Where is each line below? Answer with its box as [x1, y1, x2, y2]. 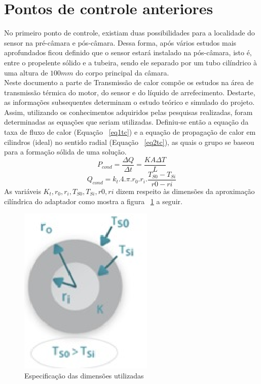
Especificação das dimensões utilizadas [24, 370, 144, 380]
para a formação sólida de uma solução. [4, 146, 127, 157]
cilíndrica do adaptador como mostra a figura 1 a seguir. [4, 196, 182, 206]
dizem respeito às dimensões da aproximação [116, 185, 255, 196]
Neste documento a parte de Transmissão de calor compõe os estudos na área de [4, 77, 254, 88]
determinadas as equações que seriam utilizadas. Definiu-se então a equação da [4, 117, 249, 127]
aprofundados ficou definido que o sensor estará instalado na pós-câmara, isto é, [4, 47, 252, 58]
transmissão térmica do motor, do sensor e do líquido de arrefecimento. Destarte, [4, 87, 255, 97]
